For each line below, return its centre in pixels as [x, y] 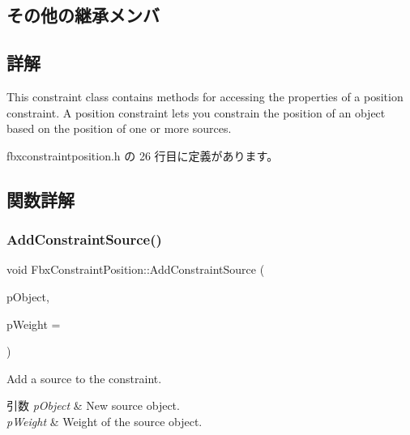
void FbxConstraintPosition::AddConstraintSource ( [136, 269]
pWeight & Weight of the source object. [105, 421]
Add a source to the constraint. [84, 378]
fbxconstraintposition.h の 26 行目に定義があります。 [143, 155]
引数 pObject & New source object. [93, 405]
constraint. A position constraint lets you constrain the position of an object [196, 112]
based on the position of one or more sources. [119, 128]
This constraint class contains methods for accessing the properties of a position [205, 96]
